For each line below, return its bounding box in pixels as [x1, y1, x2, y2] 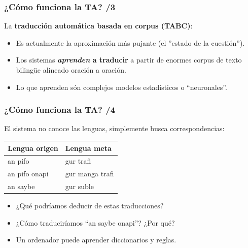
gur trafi [65, 156, 91, 166]
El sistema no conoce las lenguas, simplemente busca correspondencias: [4, 123, 225, 134]
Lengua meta [65, 142, 112, 153]
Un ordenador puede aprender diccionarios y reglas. [16, 234, 176, 245]
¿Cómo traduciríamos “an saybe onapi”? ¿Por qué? [16, 217, 175, 228]
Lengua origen [8, 142, 58, 153]
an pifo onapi [8, 168, 49, 179]
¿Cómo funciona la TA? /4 [4, 103, 116, 116]
